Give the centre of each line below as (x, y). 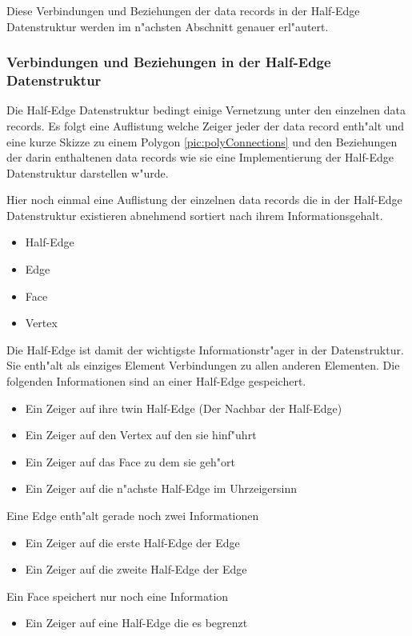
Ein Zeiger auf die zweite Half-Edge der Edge (136, 569)
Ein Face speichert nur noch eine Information (118, 596)
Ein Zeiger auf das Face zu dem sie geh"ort (130, 461)
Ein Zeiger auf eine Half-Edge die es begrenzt (136, 623)
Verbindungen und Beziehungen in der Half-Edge (169, 62)
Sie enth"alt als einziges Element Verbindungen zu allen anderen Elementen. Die (203, 365)
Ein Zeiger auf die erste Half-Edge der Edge (132, 542)
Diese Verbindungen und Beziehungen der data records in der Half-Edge (183, 10)
